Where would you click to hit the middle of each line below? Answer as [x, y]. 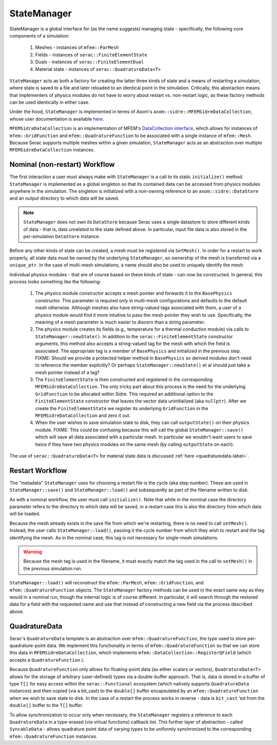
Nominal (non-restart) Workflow [62, 165]
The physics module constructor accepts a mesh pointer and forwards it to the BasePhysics [134, 293]
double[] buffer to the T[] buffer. [46, 705]
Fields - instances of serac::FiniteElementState [91, 54]
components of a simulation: [39, 35]
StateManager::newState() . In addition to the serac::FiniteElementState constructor [134, 336]
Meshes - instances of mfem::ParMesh [77, 47]
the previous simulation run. [53, 568]
